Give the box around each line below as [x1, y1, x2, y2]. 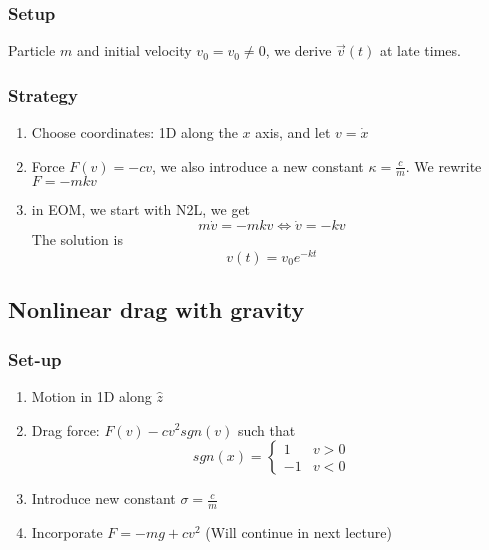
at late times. [380, 40, 461, 61]
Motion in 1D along [31, 385, 152, 406]
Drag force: [31, 419, 100, 440]
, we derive [265, 40, 332, 61]
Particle [8, 40, 56, 61]
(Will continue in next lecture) [205, 521, 392, 542]
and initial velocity [76, 40, 192, 61]
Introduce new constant [31, 488, 176, 509]
